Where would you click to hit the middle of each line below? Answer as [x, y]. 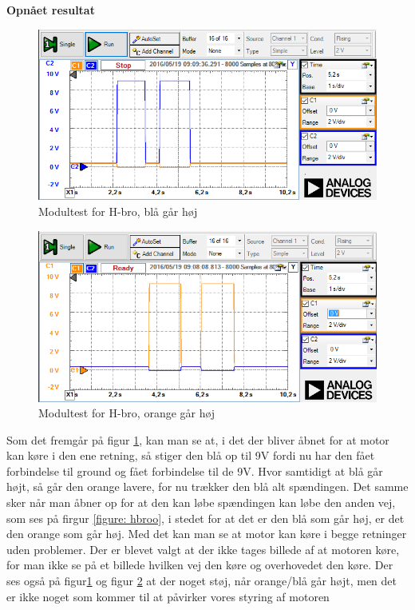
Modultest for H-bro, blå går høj [118, 211]
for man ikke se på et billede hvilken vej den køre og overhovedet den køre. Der [200, 565]
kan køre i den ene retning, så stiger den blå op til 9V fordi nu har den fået [191, 455]
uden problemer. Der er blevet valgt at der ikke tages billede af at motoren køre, [203, 549]
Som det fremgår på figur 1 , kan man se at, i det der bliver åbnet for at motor [198, 439]
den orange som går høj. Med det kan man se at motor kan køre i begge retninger [207, 534]
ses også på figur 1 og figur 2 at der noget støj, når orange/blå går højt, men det [202, 581]
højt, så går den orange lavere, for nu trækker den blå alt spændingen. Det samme [207, 486]
